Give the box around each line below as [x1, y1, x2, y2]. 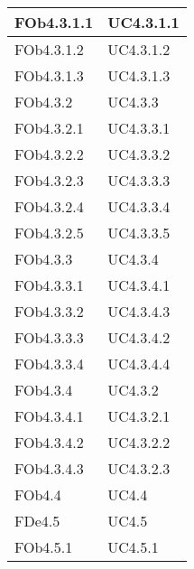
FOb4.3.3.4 [14, 353, 84, 374]
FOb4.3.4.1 [14, 406, 84, 426]
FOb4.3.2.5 [14, 222, 84, 243]
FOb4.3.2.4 [14, 196, 84, 217]
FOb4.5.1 [14, 536, 73, 557]
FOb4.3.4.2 [14, 432, 84, 452]
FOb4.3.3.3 [14, 327, 84, 348]
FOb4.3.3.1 [14, 275, 84, 295]
